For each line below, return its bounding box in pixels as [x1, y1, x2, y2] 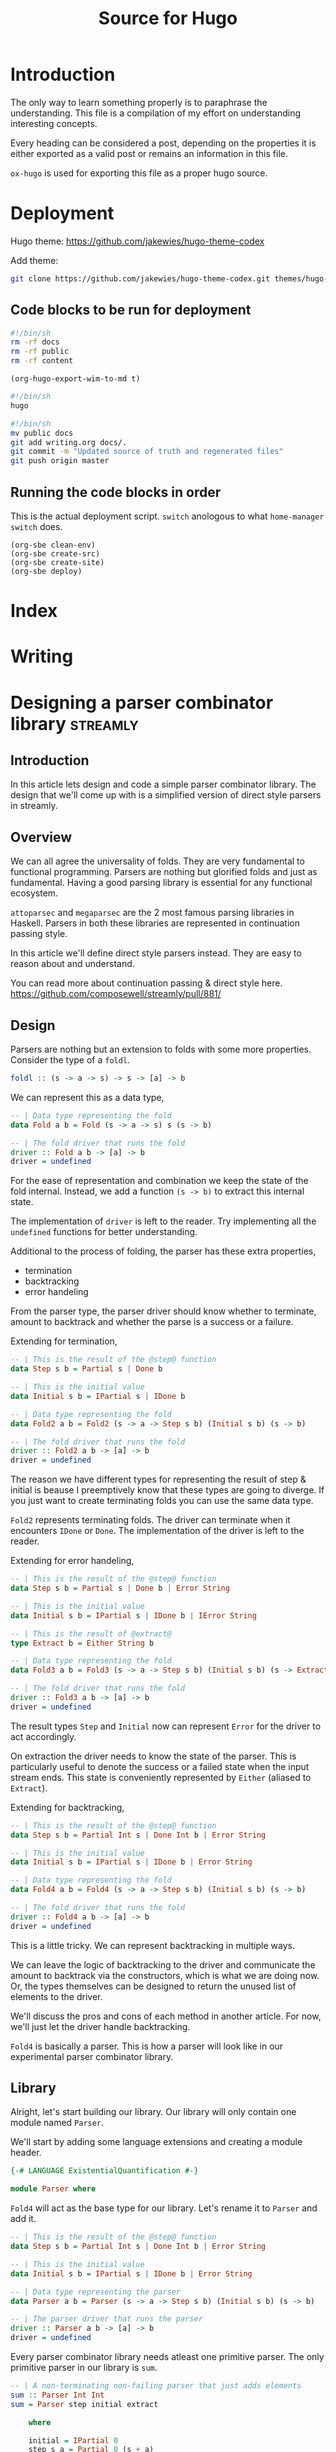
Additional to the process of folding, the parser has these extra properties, [10, 1245, 317, 1257]
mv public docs [10, 428, 74, 438]
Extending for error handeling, [10, 1555, 135, 1567]
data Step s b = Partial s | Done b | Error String [10, 1583, 230, 1593]
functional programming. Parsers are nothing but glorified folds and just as [10, 866, 318, 878]
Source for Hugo [98, 7, 238, 30]
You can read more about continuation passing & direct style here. [10, 977, 283, 989]
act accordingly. [10, 1730, 77, 1742]
